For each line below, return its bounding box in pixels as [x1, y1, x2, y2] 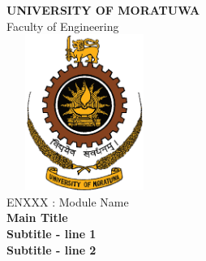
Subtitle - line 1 [6, 224, 97, 241]
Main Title [6, 209, 68, 226]
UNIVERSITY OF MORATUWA [6, 2, 200, 18]
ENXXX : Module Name [6, 193, 129, 210]
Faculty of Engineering [6, 17, 119, 34]
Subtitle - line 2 [6, 241, 97, 258]
